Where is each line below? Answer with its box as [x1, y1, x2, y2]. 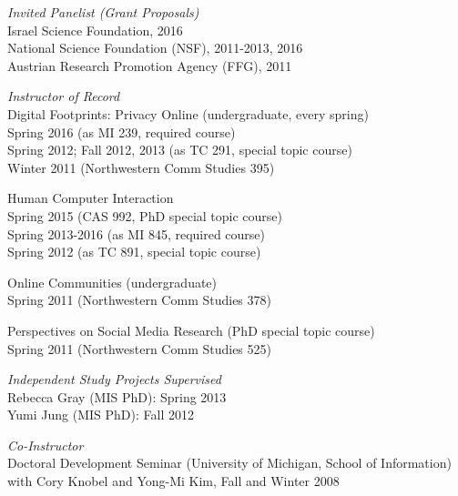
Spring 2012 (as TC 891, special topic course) [7, 242, 261, 261]
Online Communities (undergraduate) [7, 272, 218, 291]
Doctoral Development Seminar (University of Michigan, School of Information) [7, 453, 452, 472]
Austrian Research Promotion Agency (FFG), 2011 [7, 56, 292, 75]
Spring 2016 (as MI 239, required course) [7, 122, 236, 141]
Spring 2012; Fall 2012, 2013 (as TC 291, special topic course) [7, 140, 352, 159]
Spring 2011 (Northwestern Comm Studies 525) [7, 339, 271, 358]
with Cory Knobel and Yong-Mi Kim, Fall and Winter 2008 [7, 471, 340, 491]
